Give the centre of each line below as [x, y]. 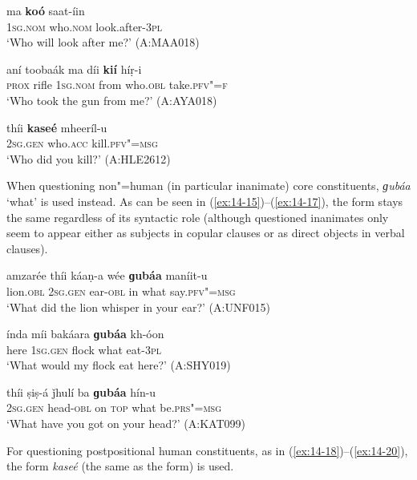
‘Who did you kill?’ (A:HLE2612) [89, 158]
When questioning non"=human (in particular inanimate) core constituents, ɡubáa [208, 186]
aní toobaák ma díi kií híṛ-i [74, 69]
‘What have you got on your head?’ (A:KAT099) [126, 424]
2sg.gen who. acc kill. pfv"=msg [82, 143]
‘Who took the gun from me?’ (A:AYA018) [112, 100]
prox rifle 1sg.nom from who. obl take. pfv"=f [117, 85]
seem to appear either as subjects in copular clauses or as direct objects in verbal [206, 233]
